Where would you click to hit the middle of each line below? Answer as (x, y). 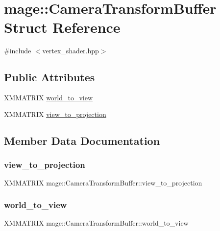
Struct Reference (62, 27)
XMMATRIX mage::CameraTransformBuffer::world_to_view (96, 223)
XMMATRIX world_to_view (49, 98)
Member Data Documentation (82, 140)
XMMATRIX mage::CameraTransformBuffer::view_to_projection (103, 183)
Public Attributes (49, 77)
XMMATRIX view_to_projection (55, 114)
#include (18, 51)
